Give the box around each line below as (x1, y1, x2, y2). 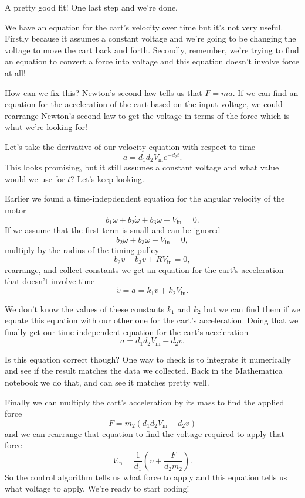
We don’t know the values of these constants (5, 302, 165, 315)
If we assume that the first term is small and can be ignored (5, 224, 221, 236)
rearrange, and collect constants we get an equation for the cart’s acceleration (5, 263, 284, 275)
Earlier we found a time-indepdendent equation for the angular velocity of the (5, 192, 285, 204)
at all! (5, 66, 26, 79)
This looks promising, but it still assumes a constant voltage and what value (5, 161, 279, 173)
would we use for (5, 172, 65, 185)
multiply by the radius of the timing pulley (5, 244, 160, 256)
